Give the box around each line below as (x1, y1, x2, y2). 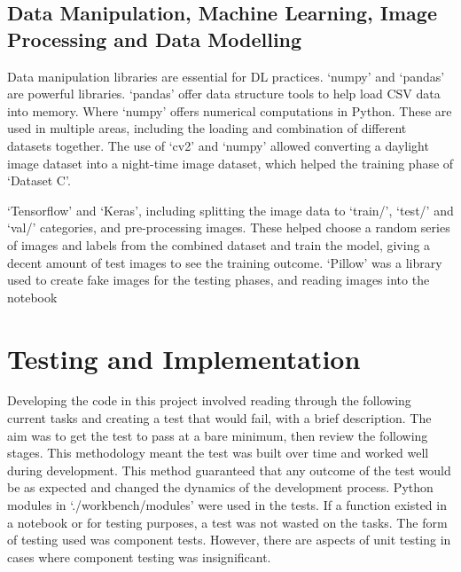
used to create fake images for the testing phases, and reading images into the (7, 270, 430, 289)
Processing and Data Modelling (7, 25, 302, 52)
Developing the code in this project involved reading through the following (7, 391, 411, 410)
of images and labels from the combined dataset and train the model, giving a (7, 235, 431, 254)
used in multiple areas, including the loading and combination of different (7, 119, 407, 137)
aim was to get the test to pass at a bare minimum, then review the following (7, 426, 428, 444)
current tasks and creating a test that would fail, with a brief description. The (7, 409, 432, 427)
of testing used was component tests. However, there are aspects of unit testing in (7, 530, 451, 549)
